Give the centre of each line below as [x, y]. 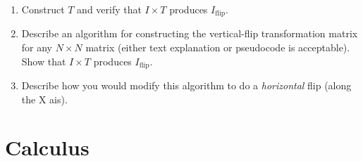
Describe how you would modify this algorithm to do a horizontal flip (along [186, 85]
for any [37, 47]
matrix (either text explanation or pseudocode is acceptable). [218, 47]
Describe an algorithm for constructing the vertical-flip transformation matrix [190, 33]
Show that [44, 61]
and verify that [109, 9]
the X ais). [44, 99]
